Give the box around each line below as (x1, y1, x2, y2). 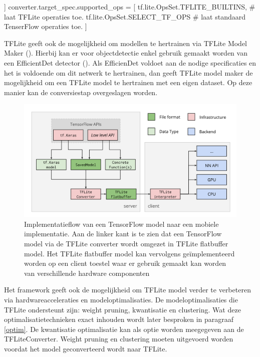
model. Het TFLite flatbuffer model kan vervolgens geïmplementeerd (24, 248, 235, 258)
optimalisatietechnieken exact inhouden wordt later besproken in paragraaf (4, 314, 234, 324)
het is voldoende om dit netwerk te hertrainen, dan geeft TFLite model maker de (4, 67, 253, 78)
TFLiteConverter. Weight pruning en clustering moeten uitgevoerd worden (4, 333, 233, 344)
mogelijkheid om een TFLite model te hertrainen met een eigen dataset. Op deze (4, 77, 252, 88)
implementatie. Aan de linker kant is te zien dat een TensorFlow (24, 228, 222, 239)
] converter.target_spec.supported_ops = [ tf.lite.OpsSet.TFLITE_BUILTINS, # (4, 2, 255, 12)
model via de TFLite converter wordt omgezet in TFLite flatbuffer (24, 238, 228, 248)
